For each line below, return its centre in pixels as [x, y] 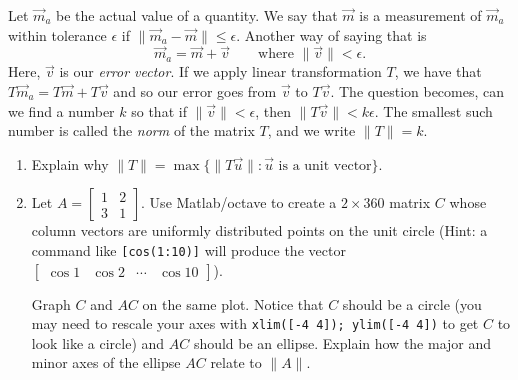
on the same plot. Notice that [233, 303]
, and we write [311, 130]
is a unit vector [325, 165]
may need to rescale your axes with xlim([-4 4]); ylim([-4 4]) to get [255, 323]
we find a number [61, 110]
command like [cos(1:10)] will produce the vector [188, 249]
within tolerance [57, 34]
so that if [159, 110]
